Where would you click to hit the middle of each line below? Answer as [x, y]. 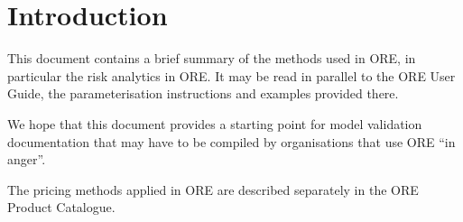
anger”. [27, 159]
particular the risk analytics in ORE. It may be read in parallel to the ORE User [231, 75]
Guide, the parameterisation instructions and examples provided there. [203, 93]
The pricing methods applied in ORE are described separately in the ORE [213, 189]
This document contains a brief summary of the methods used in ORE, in [212, 58]
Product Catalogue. [61, 207]
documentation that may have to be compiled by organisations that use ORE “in [231, 141]
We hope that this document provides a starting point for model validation [215, 123]
